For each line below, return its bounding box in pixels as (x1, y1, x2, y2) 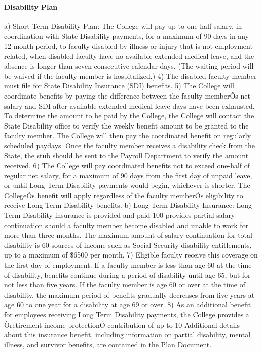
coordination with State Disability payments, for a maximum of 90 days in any (4, 30, 249, 41)
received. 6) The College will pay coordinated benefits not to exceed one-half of (4, 160, 250, 171)
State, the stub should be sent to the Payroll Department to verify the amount (4, 150, 249, 161)
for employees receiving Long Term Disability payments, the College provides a (4, 309, 249, 320)
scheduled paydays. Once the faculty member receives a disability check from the (4, 140, 255, 150)
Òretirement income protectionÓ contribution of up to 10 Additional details (4, 319, 240, 330)
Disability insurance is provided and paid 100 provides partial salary (22, 210, 235, 220)
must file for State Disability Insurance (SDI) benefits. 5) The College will (4, 80, 234, 91)
